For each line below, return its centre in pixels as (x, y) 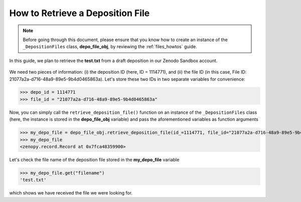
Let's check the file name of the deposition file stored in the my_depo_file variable (94, 160)
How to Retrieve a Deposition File (80, 13)
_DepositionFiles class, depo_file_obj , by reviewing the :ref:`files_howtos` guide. (110, 47)
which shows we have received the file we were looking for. (71, 193)
